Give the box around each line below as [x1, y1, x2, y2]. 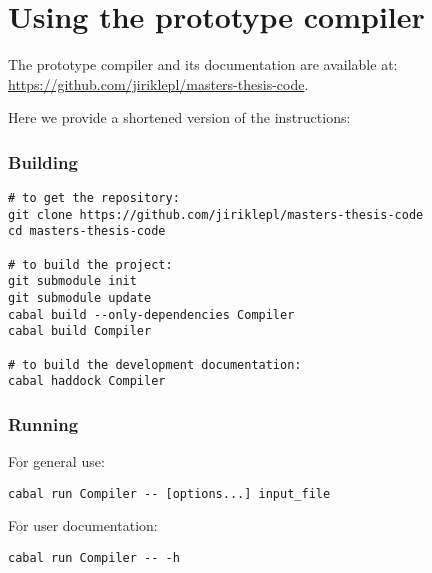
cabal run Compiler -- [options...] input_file [8, 486, 331, 501]
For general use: [8, 451, 105, 472]
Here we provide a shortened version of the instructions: [8, 107, 351, 128]
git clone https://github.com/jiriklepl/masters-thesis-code [8, 207, 424, 222]
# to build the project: [8, 257, 173, 272]
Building [8, 149, 78, 174]
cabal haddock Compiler [8, 374, 166, 389]
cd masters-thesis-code [8, 224, 166, 239]
